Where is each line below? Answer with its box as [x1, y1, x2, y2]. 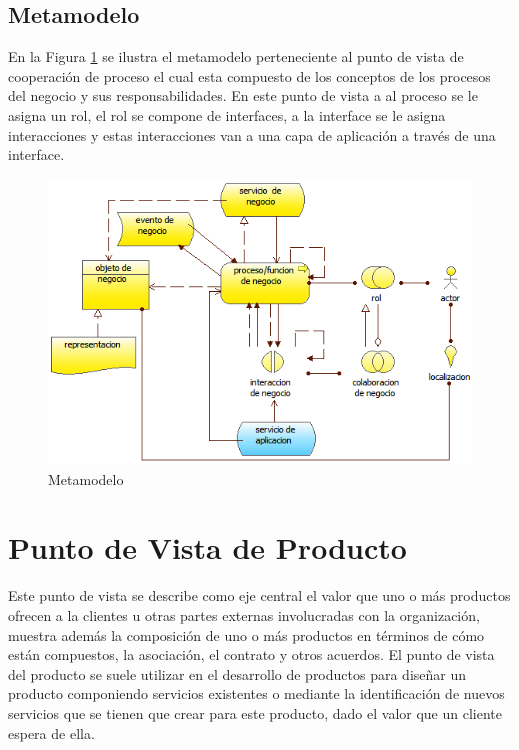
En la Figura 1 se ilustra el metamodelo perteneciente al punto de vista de [8, 46, 464, 67]
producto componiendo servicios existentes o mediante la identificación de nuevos [8, 683, 505, 704]
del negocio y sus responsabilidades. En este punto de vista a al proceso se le [8, 85, 478, 106]
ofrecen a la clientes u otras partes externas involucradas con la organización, [8, 604, 480, 625]
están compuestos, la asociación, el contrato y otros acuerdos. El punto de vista [8, 644, 495, 665]
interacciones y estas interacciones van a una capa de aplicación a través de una [8, 124, 496, 145]
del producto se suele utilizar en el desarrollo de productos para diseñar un [8, 663, 467, 684]
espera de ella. [8, 722, 95, 743]
